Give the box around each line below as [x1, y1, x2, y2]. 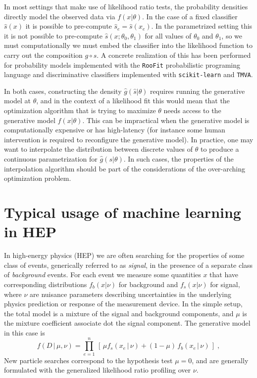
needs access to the [163, 105, 221, 116]
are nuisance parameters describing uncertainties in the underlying [30, 289, 232, 299]
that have [209, 269, 239, 280]
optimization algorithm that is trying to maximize [4, 105, 156, 116]
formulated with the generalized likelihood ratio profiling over [4, 365, 191, 375]
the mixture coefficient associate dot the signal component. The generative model [4, 318, 251, 328]
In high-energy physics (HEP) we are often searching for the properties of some [4, 250, 245, 260]
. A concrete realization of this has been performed [97, 49, 251, 60]
